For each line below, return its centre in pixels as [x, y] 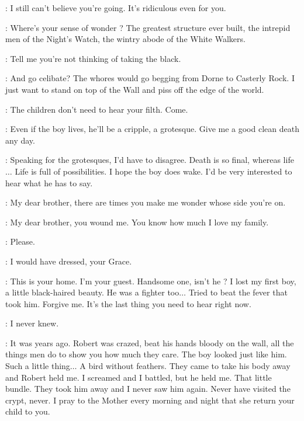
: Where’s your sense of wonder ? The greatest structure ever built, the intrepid [148, 27]
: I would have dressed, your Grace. [69, 261]
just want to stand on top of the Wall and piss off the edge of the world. [135, 89]
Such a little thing [38, 366]
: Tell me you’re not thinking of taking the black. [93, 58]
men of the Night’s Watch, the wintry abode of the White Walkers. [125, 39]
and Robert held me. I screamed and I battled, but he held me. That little [139, 377]
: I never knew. [32, 323]
